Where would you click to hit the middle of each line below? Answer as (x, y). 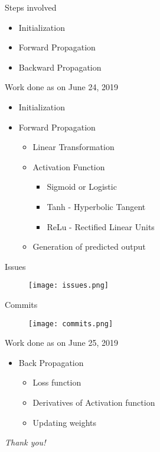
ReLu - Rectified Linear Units (101, 226)
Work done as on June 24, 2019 (62, 87)
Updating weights (65, 422)
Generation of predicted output (89, 246)
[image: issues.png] (69, 286)
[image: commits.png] (71, 324)
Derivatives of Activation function (94, 402)
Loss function (57, 382)
